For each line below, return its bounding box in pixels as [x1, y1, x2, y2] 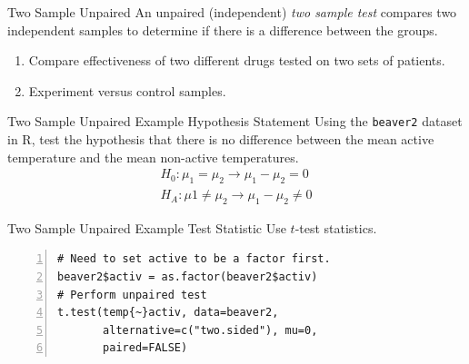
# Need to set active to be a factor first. [57, 252, 331, 266]
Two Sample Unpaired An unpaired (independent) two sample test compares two [7, 3, 457, 21]
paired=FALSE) [103, 341, 188, 355]
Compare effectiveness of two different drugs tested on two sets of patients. [28, 51, 445, 70]
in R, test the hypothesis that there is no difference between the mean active [7, 130, 434, 149]
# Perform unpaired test [57, 288, 207, 301]
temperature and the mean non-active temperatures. [7, 147, 299, 166]
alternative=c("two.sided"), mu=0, [103, 323, 318, 337]
